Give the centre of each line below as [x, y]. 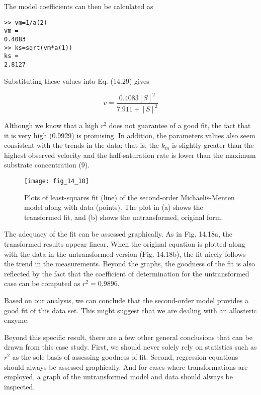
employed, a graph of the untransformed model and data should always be [118, 377]
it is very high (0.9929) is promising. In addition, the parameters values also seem [130, 135]
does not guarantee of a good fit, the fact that [180, 125]
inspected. [20, 386]
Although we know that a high [51, 125]
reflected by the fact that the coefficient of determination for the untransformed [127, 273]
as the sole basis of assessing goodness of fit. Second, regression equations [125, 356]
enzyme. [17, 320]
